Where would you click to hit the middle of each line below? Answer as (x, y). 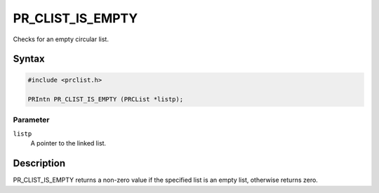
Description (39, 163)
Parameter (31, 120)
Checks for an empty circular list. (61, 39)
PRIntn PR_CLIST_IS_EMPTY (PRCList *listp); (106, 99)
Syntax (29, 59)
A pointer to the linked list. (68, 143)
